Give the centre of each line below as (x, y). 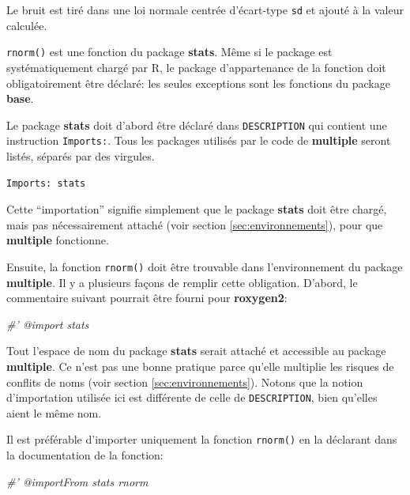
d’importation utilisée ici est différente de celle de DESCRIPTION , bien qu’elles (192, 397)
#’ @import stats (48, 324)
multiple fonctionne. (58, 240)
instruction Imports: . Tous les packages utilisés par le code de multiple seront (199, 140)
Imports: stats (46, 183)
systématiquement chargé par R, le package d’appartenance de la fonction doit (196, 67)
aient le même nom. (54, 412)
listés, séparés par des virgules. (81, 156)
